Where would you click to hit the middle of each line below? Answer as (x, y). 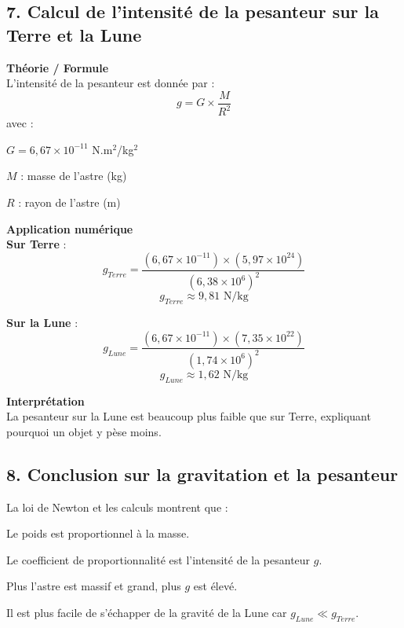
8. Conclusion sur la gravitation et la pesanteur (202, 474)
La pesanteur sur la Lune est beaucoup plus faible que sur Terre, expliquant (189, 416)
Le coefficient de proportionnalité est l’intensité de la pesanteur (158, 559)
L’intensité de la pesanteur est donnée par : (111, 83)
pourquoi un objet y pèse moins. (84, 431)
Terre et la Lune (74, 34)
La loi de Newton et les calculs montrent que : (117, 507)
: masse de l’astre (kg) (74, 176)
